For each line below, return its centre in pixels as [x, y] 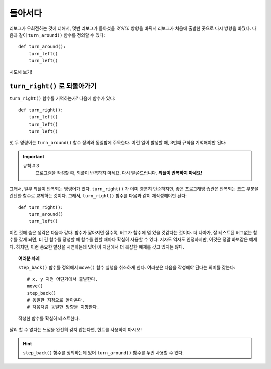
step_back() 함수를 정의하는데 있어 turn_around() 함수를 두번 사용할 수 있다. [103, 353]
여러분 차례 [29, 258]
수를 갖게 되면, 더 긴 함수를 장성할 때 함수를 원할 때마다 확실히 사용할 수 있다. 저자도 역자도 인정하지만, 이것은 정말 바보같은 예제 [133, 240]
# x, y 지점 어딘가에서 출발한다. [62, 279]
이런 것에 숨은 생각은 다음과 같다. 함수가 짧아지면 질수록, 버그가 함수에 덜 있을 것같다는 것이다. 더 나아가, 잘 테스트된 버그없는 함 [133, 232]
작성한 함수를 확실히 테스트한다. [49, 318]
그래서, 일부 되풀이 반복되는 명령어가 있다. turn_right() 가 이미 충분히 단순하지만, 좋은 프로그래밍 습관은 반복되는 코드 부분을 [134, 189]
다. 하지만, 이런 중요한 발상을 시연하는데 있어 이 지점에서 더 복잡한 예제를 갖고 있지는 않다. [97, 247]
